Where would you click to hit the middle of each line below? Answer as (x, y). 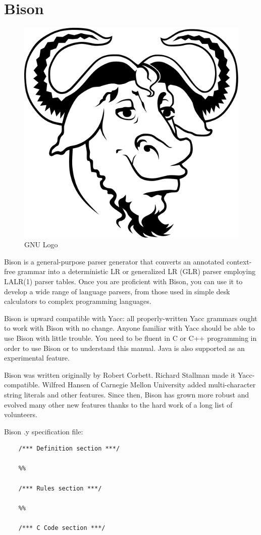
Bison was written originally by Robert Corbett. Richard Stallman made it (120, 374)
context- (239, 261)
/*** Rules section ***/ (60, 488)
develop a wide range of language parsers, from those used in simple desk (117, 291)
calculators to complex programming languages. (78, 301)
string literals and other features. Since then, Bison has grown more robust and (127, 394)
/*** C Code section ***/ (62, 528)
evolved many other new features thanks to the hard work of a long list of (118, 404)
